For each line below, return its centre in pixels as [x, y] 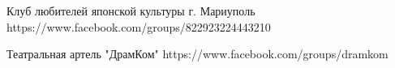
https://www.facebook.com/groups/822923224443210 [139, 26]
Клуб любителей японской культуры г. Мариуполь [131, 11]
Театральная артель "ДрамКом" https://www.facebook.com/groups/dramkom [197, 54]
